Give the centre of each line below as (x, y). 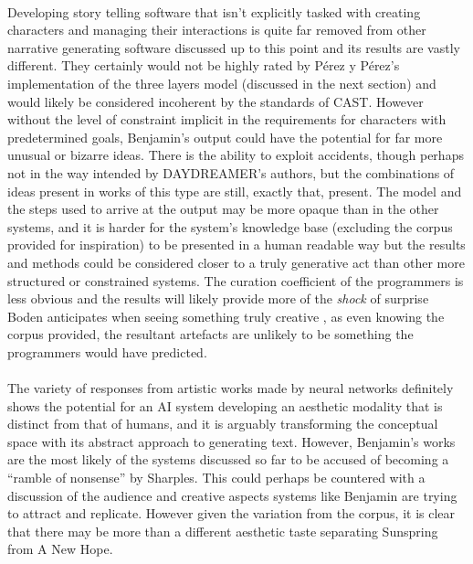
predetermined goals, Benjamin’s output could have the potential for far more (225, 137)
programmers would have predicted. (107, 351)
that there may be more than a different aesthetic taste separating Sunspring (223, 531)
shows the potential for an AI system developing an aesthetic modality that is (225, 405)
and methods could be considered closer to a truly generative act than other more (236, 262)
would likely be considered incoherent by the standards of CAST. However (215, 101)
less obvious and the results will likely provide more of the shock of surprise (218, 298)
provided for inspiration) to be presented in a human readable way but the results (236, 245)
